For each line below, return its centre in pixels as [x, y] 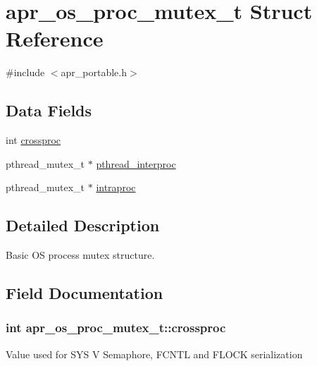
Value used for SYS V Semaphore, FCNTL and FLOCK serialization [154, 354]
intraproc [116, 187]
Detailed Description [83, 225]
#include [25, 72]
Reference [55, 38]
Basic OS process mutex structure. [80, 255]
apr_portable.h [94, 72]
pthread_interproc [136, 163]
